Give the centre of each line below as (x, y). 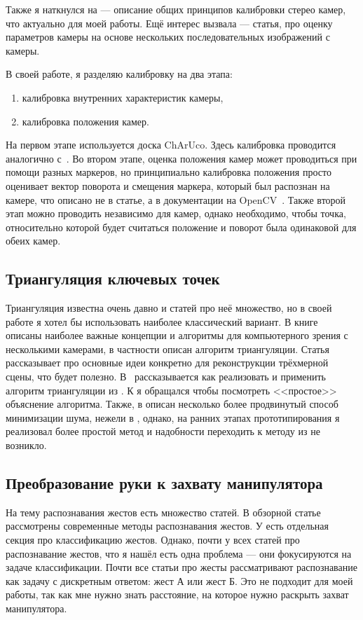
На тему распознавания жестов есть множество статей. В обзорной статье (163, 512)
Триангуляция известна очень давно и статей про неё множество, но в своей (169, 308)
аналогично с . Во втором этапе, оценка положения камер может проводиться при (181, 158)
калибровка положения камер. (85, 121)
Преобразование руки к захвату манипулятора (164, 483)
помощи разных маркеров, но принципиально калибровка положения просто (169, 172)
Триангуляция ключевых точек (113, 278)
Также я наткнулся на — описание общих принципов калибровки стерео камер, (176, 9)
